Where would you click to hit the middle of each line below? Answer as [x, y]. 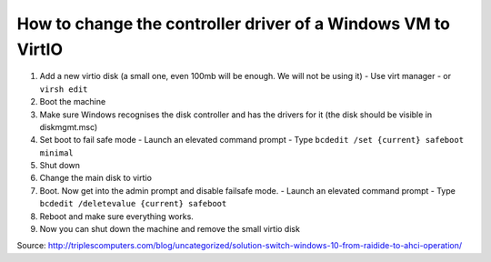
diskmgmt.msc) [69, 126]
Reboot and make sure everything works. [117, 216]
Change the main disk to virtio [95, 178]
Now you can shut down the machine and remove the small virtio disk [170, 229]
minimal [57, 153]
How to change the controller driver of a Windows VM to [233, 24]
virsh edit [64, 89]
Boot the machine [73, 102]
